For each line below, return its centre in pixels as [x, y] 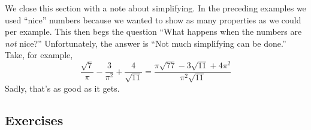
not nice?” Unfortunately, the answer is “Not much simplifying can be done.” [146, 43]
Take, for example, [39, 55]
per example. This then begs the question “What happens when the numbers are [153, 31]
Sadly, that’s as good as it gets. [62, 88]
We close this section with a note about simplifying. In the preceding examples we [155, 8]
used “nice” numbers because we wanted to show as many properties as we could [153, 19]
